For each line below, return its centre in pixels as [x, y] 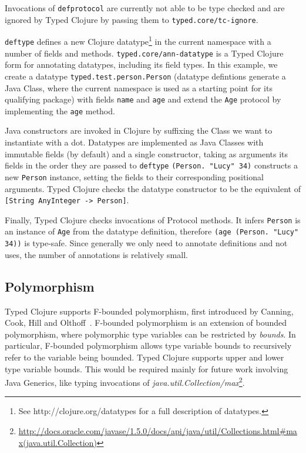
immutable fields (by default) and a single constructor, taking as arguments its [147, 153]
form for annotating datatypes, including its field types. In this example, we [141, 65]
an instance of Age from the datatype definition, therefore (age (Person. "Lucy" [152, 231]
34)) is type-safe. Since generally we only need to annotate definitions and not [146, 243]
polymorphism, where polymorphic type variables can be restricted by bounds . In [150, 334]
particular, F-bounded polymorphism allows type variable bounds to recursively [148, 345]
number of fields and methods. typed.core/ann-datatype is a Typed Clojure [144, 53]
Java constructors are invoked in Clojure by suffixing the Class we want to [139, 130]
